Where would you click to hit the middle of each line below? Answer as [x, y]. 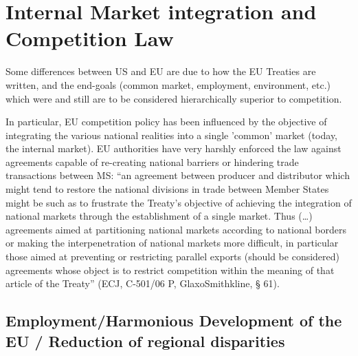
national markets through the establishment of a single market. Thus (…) [159, 216]
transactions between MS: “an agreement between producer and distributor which [178, 175]
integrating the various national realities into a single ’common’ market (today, [172, 135]
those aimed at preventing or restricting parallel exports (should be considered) [173, 256]
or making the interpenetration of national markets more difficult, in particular [172, 243]
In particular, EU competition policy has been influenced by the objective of [166, 122]
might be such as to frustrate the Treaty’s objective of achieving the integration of [179, 202]
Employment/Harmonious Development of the [174, 321]
